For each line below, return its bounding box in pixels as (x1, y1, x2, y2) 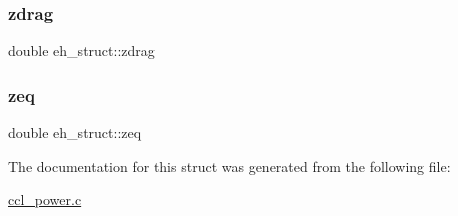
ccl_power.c (8, 189, 82, 210)
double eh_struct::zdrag (8, 40, 155, 61)
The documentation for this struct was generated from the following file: (8, 155, 451, 176)
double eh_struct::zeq (8, 122, 142, 143)
